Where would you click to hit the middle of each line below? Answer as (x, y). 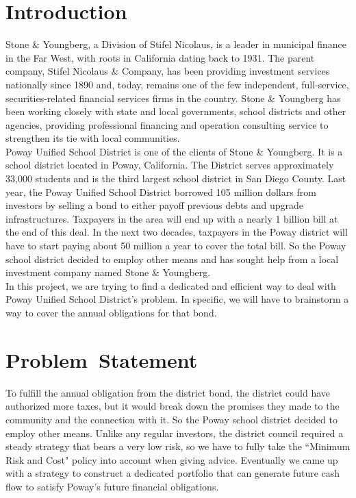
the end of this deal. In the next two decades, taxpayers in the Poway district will (177, 232)
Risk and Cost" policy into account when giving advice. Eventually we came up (172, 459)
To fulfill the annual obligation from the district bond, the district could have (168, 392)
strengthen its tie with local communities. (93, 138)
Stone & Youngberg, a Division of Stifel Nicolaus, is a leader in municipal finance (176, 44)
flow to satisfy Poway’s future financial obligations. (112, 486)
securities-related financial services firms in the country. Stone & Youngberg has (173, 98)
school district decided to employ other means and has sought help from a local (172, 259)
